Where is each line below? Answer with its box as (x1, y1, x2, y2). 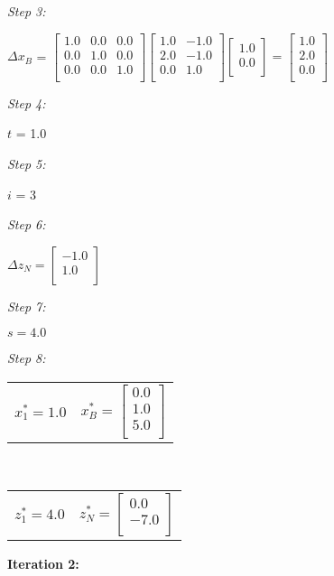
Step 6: (7, 215, 46, 234)
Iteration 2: (7, 553, 79, 572)
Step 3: (7, 2, 46, 20)
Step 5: (7, 153, 46, 172)
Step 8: (7, 348, 46, 367)
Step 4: (7, 93, 46, 112)
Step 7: (7, 296, 46, 315)
